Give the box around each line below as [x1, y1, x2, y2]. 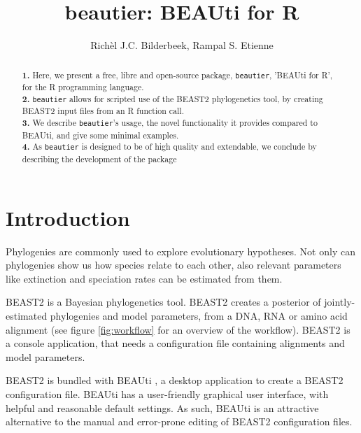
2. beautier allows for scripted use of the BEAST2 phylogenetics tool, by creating [22, 92, 323, 105]
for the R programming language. [22, 81, 144, 93]
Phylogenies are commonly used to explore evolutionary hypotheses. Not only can [6, 243, 355, 258]
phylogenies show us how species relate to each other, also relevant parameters [6, 257, 341, 272]
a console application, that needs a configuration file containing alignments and [6, 336, 345, 350]
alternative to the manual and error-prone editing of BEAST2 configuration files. [6, 414, 353, 429]
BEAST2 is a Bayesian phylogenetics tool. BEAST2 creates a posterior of [6, 294, 321, 309]
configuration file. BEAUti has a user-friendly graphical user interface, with [6, 387, 329, 402]
